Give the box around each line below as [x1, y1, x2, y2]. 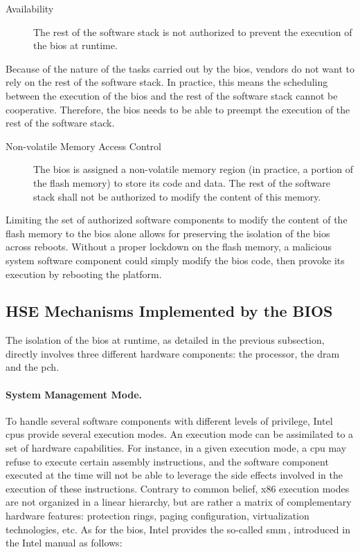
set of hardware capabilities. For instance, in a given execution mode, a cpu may [6, 441, 347, 455]
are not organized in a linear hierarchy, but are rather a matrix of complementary [6, 495, 352, 509]
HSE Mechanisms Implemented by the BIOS [6, 300, 333, 322]
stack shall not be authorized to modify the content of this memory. [33, 189, 321, 203]
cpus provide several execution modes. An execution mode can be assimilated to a [6, 427, 354, 441]
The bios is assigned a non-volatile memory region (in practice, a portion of [33, 162, 354, 176]
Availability [6, 1, 54, 15]
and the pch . [6, 360, 60, 374]
